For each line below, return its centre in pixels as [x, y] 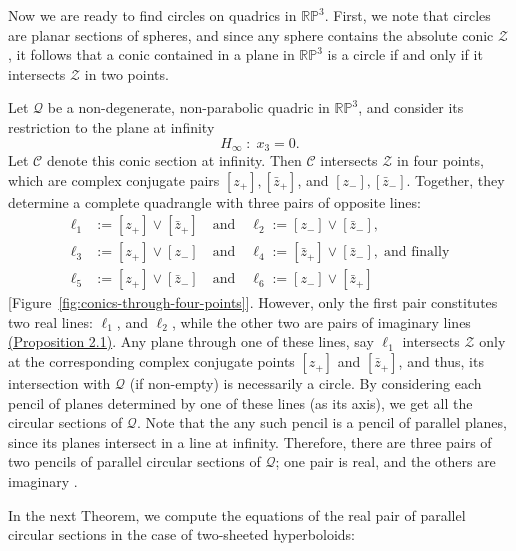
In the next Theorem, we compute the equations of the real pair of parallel [237, 514]
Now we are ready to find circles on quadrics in [152, 15]
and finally [416, 252]
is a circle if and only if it [405, 54]
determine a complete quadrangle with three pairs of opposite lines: [214, 201]
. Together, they [455, 179]
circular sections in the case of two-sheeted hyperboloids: [181, 534]
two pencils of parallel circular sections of [134, 461]
